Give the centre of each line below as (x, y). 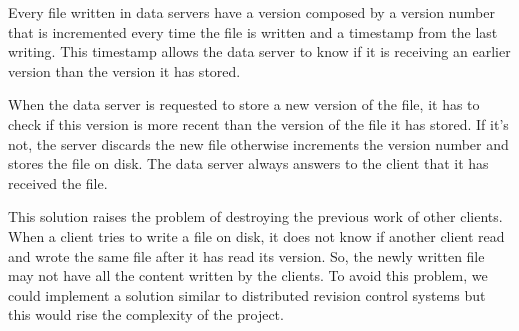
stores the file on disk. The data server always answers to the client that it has (248, 163)
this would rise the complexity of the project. (146, 314)
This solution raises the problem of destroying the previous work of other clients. (255, 216)
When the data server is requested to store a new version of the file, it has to (244, 104)
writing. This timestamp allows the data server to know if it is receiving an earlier (259, 51)
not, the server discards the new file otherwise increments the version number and (258, 143)
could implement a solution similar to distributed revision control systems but (247, 294)
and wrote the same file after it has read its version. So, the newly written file (246, 255)
